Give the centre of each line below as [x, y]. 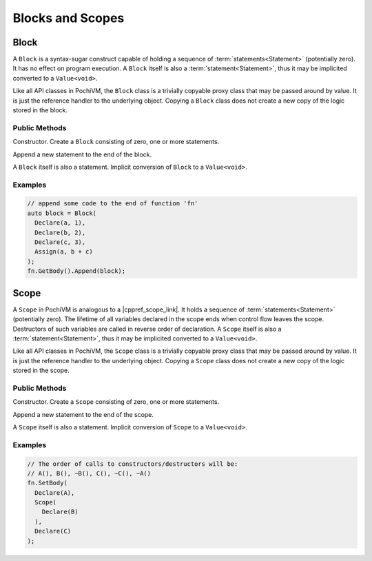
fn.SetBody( [48, 483]
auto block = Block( [62, 213]
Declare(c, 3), [60, 242]
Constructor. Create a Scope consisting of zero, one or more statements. [116, 402]
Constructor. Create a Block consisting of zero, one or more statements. [116, 142]
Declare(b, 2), [60, 232]
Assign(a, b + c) [64, 252]
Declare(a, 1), [60, 223]
